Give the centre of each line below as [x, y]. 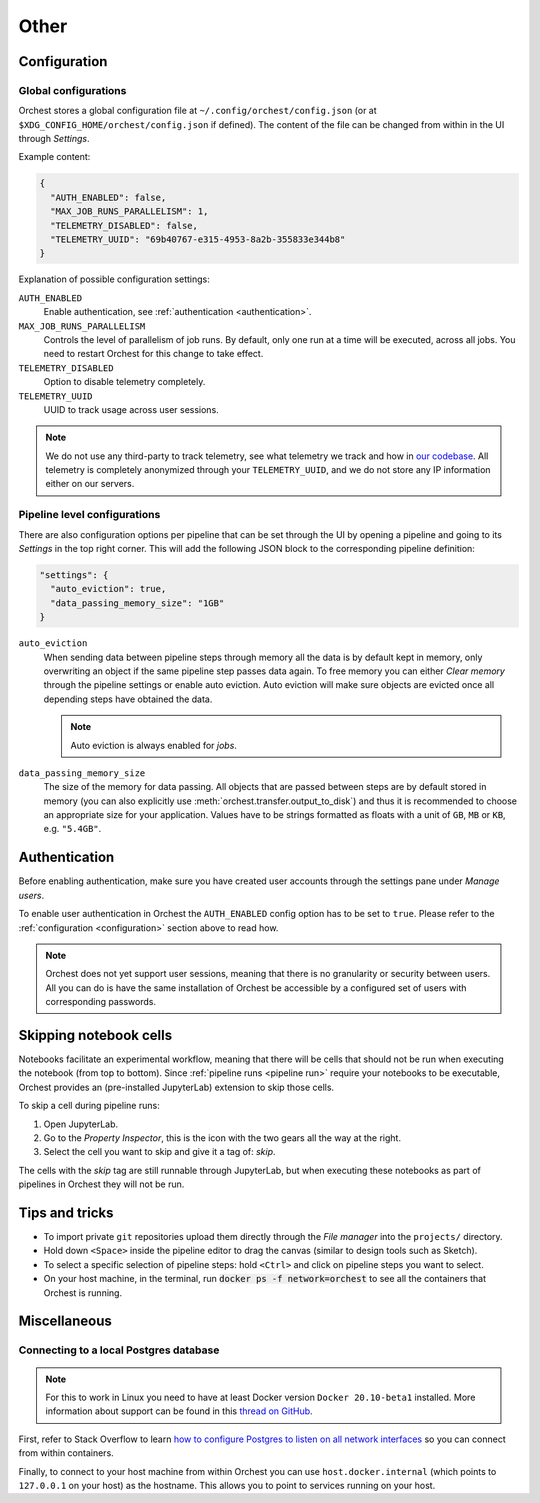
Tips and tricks [66, 1212]
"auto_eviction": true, [108, 589]
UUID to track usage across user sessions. [131, 409]
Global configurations [72, 90]
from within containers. [66, 1453]
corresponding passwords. [101, 1002]
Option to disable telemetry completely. [124, 382]
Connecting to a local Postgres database [119, 1350]
